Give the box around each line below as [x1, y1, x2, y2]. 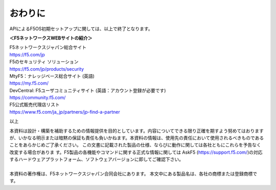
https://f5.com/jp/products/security [9, 66, 84, 72]
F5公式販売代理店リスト [9, 101, 60, 108]
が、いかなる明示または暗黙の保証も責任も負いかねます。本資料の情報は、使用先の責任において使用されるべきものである [9, 135, 264, 141]
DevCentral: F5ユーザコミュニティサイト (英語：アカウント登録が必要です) [9, 87, 166, 93]
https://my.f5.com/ [9, 80, 49, 87]
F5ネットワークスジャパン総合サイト [9, 44, 87, 51]
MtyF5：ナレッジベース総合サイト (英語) [9, 73, 95, 79]
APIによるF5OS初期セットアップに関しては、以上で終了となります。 [9, 26, 153, 32]
